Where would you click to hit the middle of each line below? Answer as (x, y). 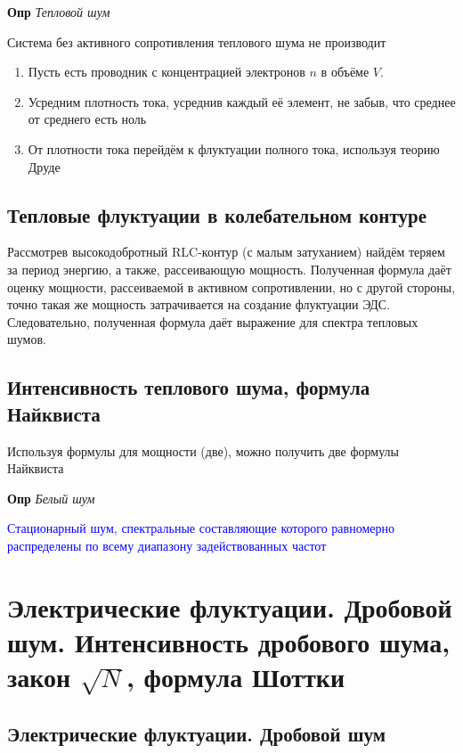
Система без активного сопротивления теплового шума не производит (197, 41)
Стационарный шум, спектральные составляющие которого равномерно (201, 528)
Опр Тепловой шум (59, 12)
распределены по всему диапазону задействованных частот (167, 545)
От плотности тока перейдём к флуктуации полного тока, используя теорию (234, 148)
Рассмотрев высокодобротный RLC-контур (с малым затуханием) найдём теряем (226, 252)
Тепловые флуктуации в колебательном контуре (217, 214)
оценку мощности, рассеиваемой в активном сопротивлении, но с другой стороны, (231, 286)
